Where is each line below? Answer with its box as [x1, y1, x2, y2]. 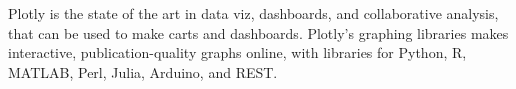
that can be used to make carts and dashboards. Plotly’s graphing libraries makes [8, 22, 509, 43]
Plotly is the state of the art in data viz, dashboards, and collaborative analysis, [8, 3, 499, 23]
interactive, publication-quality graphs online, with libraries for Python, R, [8, 42, 467, 63]
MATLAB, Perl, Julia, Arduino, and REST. [8, 61, 278, 82]
